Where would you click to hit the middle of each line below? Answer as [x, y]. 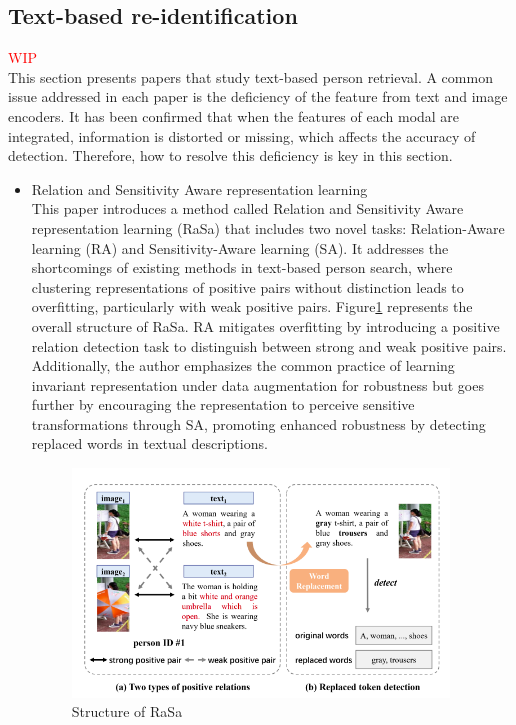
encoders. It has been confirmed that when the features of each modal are [234, 115]
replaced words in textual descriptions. [149, 443]
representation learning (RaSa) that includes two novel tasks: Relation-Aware [268, 227]
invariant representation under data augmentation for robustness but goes [257, 384]
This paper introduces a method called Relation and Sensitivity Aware [247, 208]
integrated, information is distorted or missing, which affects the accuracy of [242, 135]
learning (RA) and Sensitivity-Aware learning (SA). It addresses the [240, 247]
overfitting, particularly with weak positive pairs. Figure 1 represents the [252, 306]
